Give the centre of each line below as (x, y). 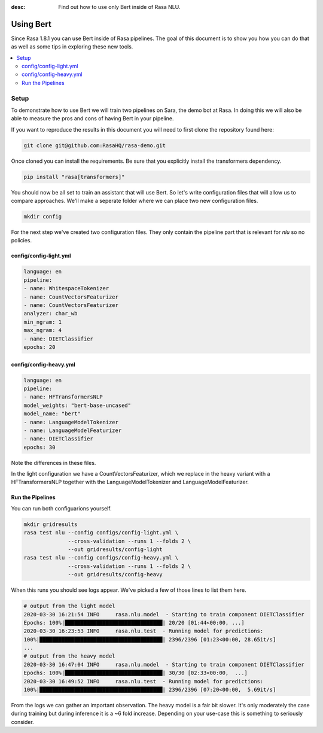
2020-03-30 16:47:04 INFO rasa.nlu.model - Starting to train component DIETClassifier (164, 664)
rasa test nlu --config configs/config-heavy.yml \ (101, 558)
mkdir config (43, 217)
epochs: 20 (39, 347)
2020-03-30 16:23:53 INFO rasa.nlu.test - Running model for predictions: (144, 631)
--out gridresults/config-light (115, 549)
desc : (18, 7)
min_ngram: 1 (43, 322)
